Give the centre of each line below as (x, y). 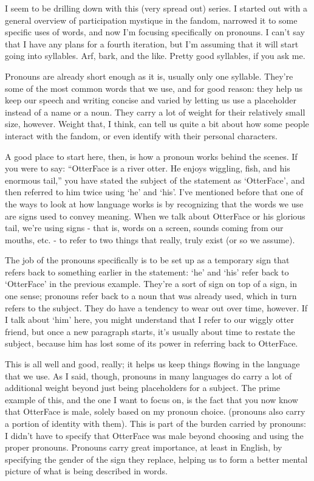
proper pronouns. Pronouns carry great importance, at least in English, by (144, 447)
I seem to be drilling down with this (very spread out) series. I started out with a (156, 8)
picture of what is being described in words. (86, 471)
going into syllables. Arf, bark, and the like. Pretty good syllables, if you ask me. (155, 56)
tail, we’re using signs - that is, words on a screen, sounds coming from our (144, 228)
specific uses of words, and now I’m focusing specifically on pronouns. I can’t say (155, 32)
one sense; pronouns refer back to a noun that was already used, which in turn (151, 296)
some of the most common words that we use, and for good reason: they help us (154, 88)
